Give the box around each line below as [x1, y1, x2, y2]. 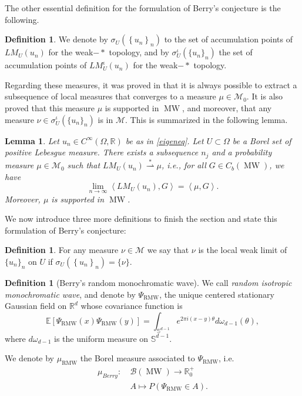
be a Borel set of [232, 134, 291, 147]
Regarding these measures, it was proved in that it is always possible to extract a [5, 78, 297, 91]
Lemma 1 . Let [5, 134, 59, 147]
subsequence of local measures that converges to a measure [5, 90, 216, 102]
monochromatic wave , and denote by [5, 288, 136, 300]
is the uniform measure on [54, 332, 149, 344]
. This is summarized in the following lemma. [125, 113, 288, 125]
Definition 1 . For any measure [5, 244, 119, 256]
